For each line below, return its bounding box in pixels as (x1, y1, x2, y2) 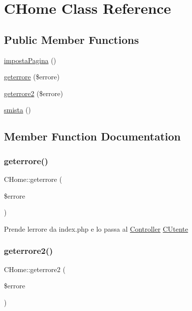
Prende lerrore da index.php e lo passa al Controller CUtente (4, 223, 188, 234)
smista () (4, 104, 31, 115)
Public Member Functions (4, 32, 139, 47)
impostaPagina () (4, 55, 57, 65)
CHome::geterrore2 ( (4, 264, 65, 274)
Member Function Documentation (4, 129, 181, 144)
